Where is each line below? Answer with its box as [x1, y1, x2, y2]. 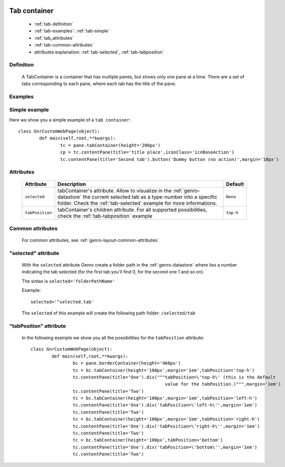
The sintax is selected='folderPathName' [21, 278, 115, 284]
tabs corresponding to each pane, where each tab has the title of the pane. [21, 80, 176, 86]
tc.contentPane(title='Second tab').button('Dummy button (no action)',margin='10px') [60, 156, 279, 162]
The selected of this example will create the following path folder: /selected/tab [21, 310, 196, 316]
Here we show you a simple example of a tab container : [9, 116, 131, 122]
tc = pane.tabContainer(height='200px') [60, 142, 161, 148]
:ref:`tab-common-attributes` [34, 42, 94, 48]
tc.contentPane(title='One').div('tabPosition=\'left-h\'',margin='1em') [72, 402, 257, 408]
